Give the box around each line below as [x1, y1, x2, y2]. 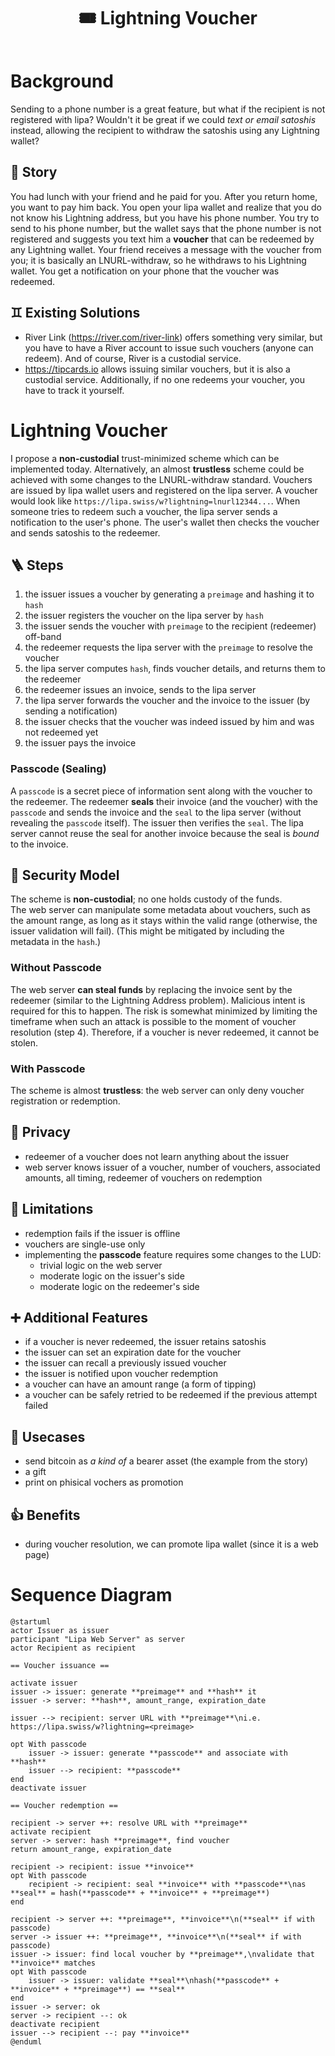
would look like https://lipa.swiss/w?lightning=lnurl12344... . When [10, 495, 301, 507]
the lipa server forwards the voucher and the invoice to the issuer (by [24, 695, 311, 707]
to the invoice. [10, 838, 69, 850]
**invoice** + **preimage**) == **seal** [10, 1985, 186, 1995]
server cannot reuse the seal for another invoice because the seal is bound [10, 827, 320, 839]
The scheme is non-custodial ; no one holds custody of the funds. [10, 893, 283, 905]
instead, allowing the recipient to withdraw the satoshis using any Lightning [10, 124, 320, 136]
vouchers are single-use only [24, 1238, 146, 1250]
